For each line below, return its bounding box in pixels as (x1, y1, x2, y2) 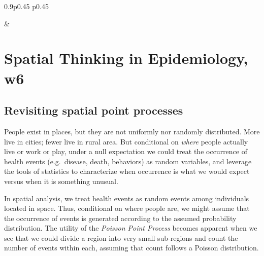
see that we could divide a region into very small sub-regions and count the (4, 232, 238, 243)
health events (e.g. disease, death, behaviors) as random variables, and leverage (4, 156, 252, 166)
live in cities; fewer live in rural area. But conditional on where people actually (4, 136, 248, 147)
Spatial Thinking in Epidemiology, (4, 48, 248, 68)
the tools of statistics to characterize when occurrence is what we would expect (4, 166, 250, 176)
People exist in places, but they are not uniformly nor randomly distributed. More (4, 126, 260, 136)
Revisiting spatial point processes (4, 102, 183, 118)
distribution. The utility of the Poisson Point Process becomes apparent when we (4, 223, 257, 233)
